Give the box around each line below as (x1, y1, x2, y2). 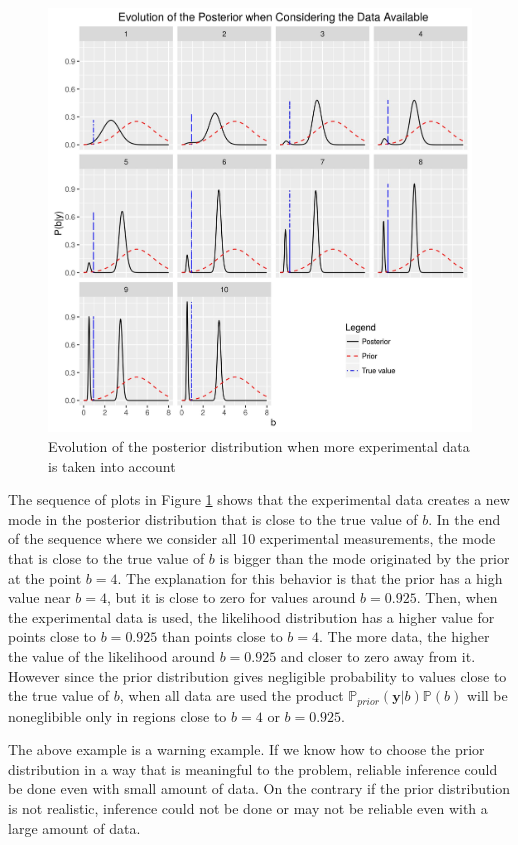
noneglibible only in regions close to (8, 705, 227, 726)
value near (8, 587, 71, 608)
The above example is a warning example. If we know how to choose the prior (8, 739, 485, 760)
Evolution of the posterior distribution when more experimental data (48, 436, 470, 456)
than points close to (161, 626, 283, 647)
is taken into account (48, 455, 176, 476)
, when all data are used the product (119, 685, 344, 706)
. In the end (428, 508, 501, 529)
